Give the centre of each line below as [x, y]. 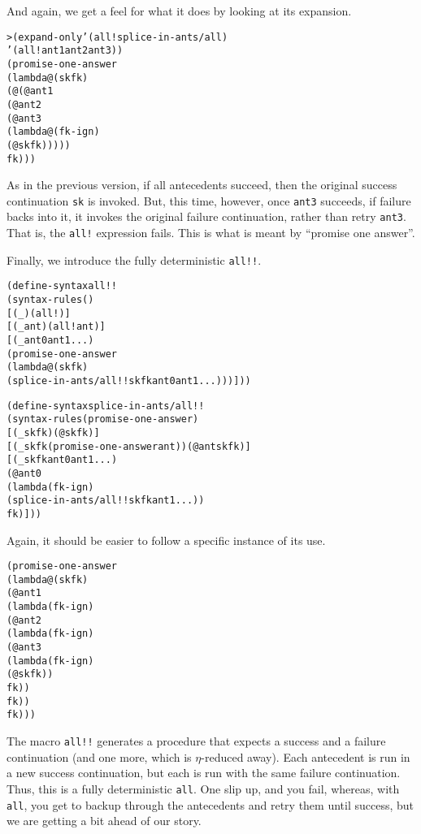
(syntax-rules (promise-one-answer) [103, 419]
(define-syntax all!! [62, 286]
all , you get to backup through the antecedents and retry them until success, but [210, 804]
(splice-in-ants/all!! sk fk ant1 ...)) [106, 501]
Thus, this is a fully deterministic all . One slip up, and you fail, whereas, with [203, 788]
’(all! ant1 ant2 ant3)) [65, 51]
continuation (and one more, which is [99, 756]
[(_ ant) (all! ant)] [56, 327]
